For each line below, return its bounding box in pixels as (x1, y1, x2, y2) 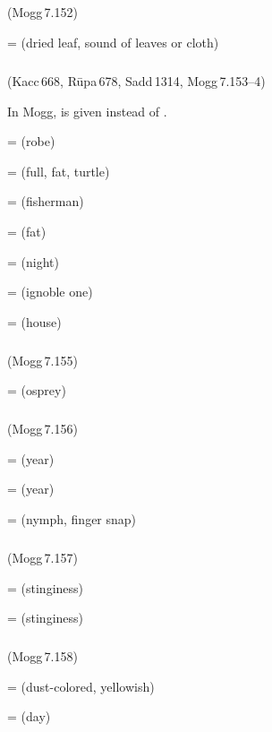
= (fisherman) (7, 192, 84, 211)
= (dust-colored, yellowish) (7, 676, 155, 695)
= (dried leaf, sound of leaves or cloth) (7, 32, 219, 51)
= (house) (7, 312, 62, 331)
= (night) (7, 252, 59, 271)
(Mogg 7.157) (7, 547, 78, 566)
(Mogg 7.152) (7, 3, 78, 22)
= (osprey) (7, 381, 66, 400)
